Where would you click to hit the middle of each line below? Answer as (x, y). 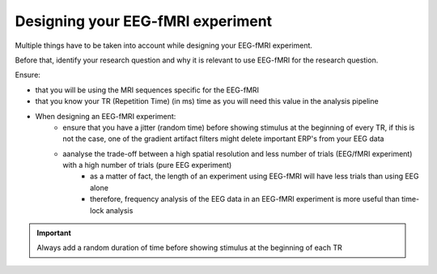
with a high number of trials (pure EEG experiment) (147, 165)
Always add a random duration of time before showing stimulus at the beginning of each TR (190, 248)
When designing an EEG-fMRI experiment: (106, 116)
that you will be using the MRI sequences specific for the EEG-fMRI (147, 90)
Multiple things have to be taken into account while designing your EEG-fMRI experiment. (164, 45)
